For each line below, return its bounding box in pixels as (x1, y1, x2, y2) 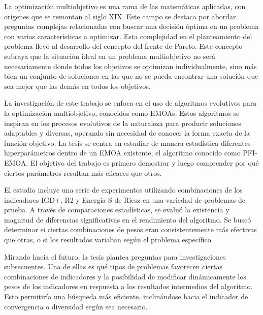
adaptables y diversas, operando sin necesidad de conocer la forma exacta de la (4, 128, 250, 138)
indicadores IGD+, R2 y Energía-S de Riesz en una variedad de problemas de (4, 194, 245, 205)
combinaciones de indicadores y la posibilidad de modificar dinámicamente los (4, 271, 246, 281)
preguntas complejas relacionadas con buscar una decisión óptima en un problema (4, 21, 259, 31)
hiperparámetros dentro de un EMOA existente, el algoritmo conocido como (4, 147, 241, 158)
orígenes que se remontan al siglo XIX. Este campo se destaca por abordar (4, 11, 236, 21)
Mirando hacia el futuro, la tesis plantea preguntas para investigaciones (4, 251, 226, 262)
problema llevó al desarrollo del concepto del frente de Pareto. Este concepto (4, 41, 243, 51)
